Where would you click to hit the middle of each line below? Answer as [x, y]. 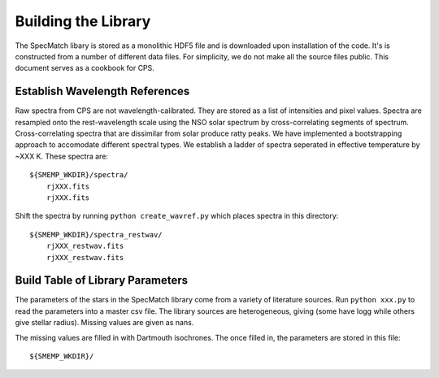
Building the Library [83, 21]
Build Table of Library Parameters [102, 280]
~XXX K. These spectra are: [62, 156]
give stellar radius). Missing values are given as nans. [104, 323]
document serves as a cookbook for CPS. [85, 68]
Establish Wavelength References [102, 91]
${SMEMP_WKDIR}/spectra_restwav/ [96, 235]
